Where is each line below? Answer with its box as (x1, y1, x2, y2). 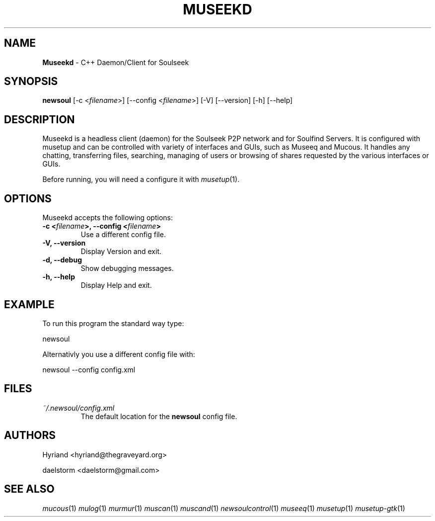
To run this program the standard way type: (42, 319, 184, 328)
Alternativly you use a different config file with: (42, 349, 195, 358)
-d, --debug (42, 256, 82, 264)
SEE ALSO (4, 483, 55, 496)
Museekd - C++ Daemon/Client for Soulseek (42, 58, 189, 67)
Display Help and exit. (80, 281, 152, 290)
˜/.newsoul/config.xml (42, 403, 115, 412)
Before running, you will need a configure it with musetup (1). (42, 175, 240, 184)
